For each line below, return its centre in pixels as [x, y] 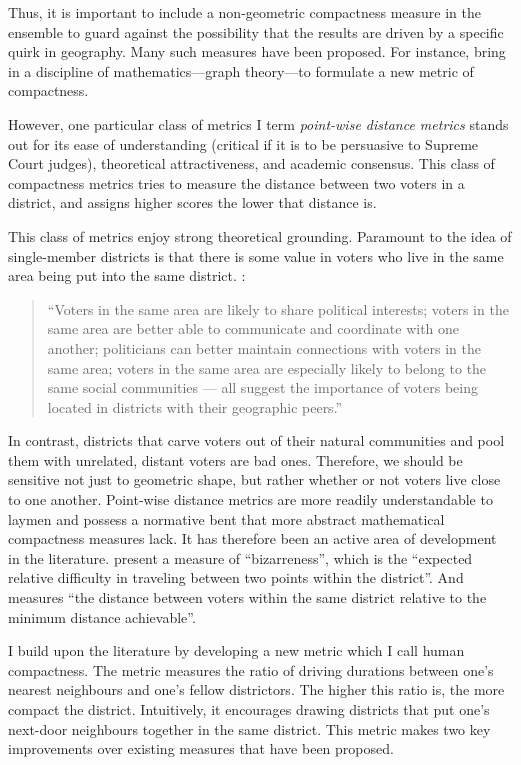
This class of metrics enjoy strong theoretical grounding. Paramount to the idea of [260, 235]
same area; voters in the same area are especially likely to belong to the [267, 367]
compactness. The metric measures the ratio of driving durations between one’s [251, 669]
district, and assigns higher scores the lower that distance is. [192, 202]
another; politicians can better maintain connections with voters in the [264, 347]
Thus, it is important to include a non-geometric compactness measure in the [244, 12]
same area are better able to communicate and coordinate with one [253, 328]
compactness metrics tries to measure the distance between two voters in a [236, 182]
